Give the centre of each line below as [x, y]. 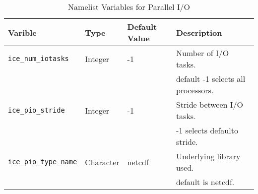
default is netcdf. [205, 182]
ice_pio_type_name [43, 162]
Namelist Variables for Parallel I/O [129, 7]
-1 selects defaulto [207, 130]
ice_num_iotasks [38, 59]
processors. [195, 90]
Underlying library [208, 156]
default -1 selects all [211, 79]
